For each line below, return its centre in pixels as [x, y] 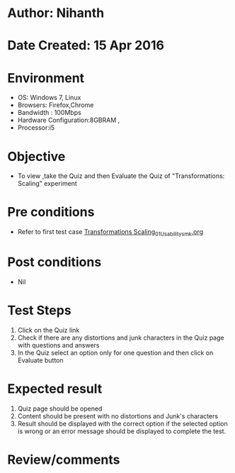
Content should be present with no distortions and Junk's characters [117, 416]
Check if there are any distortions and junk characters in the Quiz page [121, 338]
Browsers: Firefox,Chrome [56, 105]
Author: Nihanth [56, 13]
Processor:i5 [36, 128]
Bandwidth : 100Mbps [49, 113]
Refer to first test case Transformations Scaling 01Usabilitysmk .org [110, 233]
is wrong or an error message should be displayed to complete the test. [122, 431]
